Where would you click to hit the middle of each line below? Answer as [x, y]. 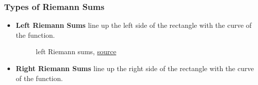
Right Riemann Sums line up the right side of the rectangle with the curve [135, 68]
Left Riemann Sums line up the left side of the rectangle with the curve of [134, 25]
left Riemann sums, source [76, 51]
